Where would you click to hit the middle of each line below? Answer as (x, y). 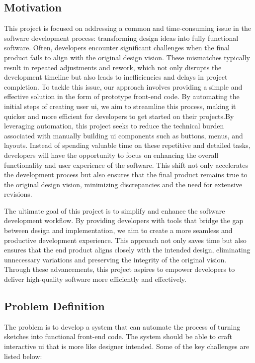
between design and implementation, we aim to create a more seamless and (118, 230)
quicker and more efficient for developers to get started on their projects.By (119, 116)
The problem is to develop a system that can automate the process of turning (122, 326)
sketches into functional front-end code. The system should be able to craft (118, 336)
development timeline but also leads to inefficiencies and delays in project (116, 77)
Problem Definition (54, 306)
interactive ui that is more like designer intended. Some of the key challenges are (127, 346)
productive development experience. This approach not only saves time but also (125, 240)
